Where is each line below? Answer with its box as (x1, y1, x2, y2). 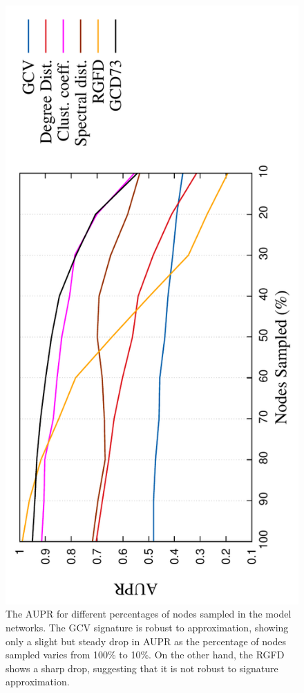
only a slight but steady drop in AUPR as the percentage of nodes (6, 633, 286, 648)
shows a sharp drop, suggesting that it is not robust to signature (6, 660, 278, 675)
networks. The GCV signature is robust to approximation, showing (6, 620, 289, 635)
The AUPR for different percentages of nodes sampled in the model (6, 606, 292, 621)
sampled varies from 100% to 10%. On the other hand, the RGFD (6, 647, 285, 662)
